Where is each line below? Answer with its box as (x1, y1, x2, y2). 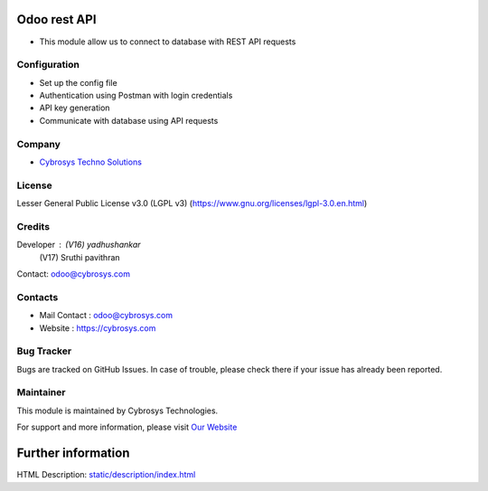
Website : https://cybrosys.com (39, 322, 156, 334)
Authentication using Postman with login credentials (39, 90, 233, 101)
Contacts (16, 290, 59, 303)
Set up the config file (39, 77, 117, 88)
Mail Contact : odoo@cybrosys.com (39, 310, 174, 321)
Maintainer (16, 386, 66, 399)
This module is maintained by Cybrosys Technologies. (16, 405, 219, 416)
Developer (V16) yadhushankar (16, 240, 141, 250)
